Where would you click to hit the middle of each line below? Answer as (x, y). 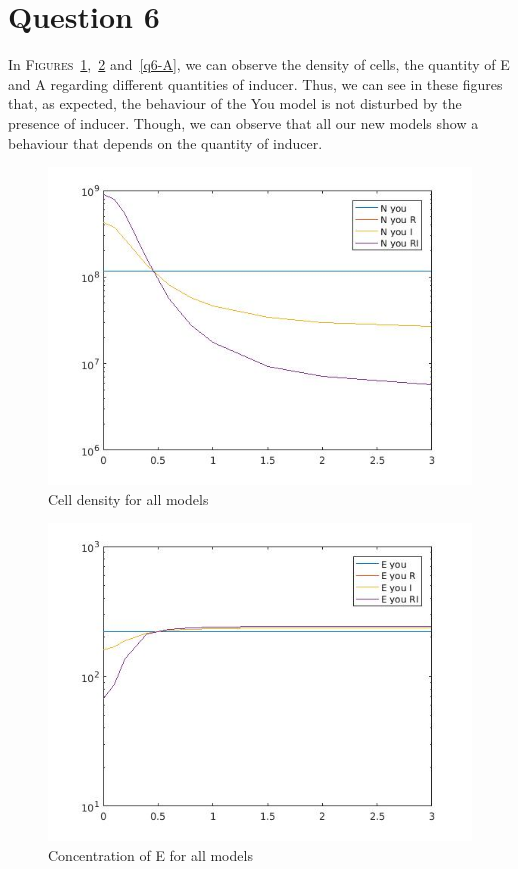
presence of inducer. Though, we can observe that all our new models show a (243, 122)
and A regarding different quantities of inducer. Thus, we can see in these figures (255, 83)
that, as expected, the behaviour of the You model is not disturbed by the (235, 103)
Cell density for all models (128, 498)
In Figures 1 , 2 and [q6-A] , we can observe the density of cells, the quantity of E (259, 64)
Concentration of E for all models (150, 854)
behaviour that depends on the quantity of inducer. (165, 142)
